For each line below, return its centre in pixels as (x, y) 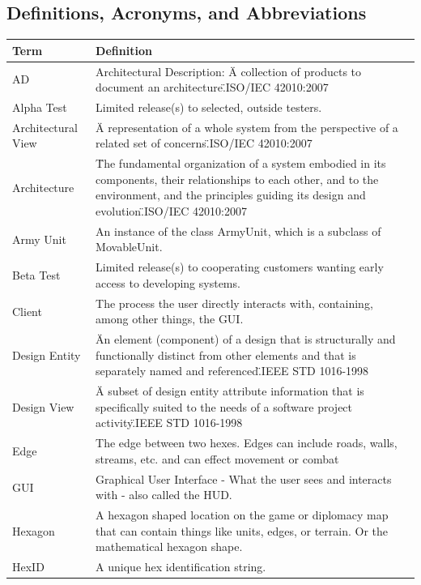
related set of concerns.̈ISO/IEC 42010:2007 (204, 143)
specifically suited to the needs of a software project (224, 406)
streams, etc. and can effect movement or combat (217, 458)
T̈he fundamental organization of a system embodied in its (241, 163)
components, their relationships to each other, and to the (237, 179)
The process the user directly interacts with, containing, (234, 303)
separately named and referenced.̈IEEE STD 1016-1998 (232, 371)
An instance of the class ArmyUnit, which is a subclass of (238, 231)
